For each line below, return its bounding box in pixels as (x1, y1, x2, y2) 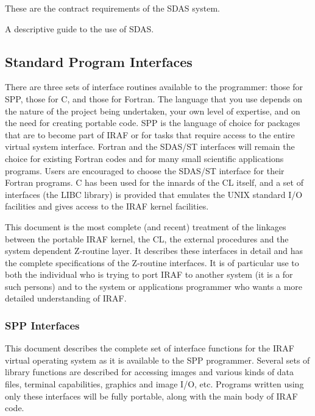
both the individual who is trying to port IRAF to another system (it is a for (5, 268, 293, 281)
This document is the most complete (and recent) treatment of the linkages (5, 220, 286, 233)
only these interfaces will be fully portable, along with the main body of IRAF (5, 389, 298, 402)
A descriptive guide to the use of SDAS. (5, 22, 154, 35)
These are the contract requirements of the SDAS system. (5, 2, 220, 14)
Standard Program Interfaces (5, 52, 193, 71)
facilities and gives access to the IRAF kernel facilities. (5, 200, 209, 213)
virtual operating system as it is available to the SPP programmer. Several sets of (5, 353, 310, 366)
